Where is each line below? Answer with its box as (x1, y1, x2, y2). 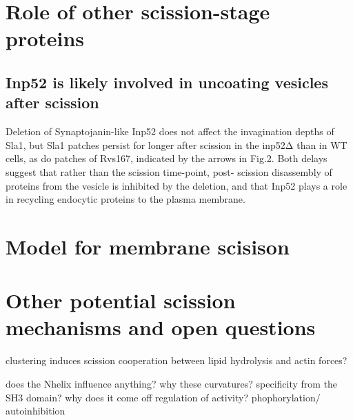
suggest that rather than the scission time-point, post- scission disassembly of (6, 164, 332, 179)
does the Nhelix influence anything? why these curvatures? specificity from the (6, 377, 338, 390)
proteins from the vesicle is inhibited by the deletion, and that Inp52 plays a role (6, 178, 347, 192)
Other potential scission (6, 286, 236, 314)
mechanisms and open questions (6, 313, 316, 341)
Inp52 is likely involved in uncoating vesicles (6, 71, 328, 92)
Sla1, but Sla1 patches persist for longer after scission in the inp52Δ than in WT (6, 137, 347, 152)
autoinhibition (6, 403, 65, 418)
